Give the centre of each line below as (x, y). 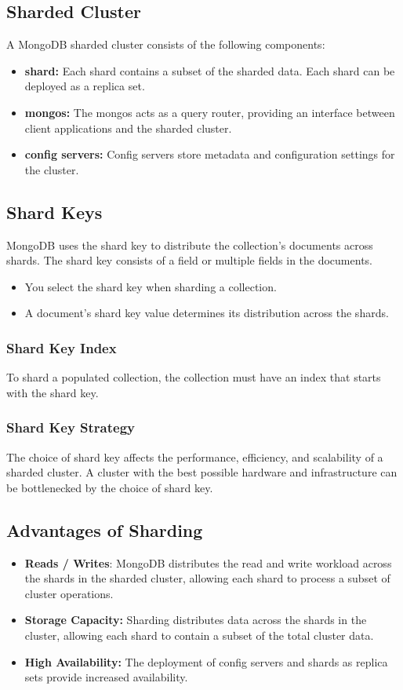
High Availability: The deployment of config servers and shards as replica (206, 661)
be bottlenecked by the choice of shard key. (110, 487)
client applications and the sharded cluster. (128, 128)
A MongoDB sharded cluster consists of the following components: (166, 44)
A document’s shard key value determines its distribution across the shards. (207, 313)
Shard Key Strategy (71, 427)
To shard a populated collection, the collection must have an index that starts (194, 377)
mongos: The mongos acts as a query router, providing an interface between (210, 112)
